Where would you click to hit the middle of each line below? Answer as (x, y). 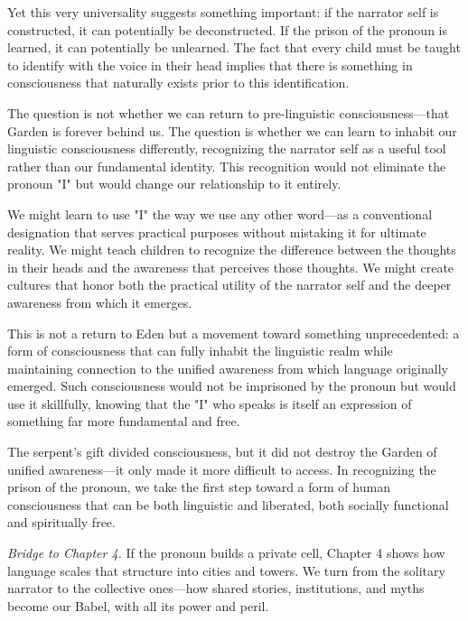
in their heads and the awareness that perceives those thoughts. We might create (231, 267)
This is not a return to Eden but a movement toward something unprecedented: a (234, 333)
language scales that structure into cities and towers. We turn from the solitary (226, 570)
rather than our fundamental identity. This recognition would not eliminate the (227, 166)
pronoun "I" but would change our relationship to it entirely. (174, 184)
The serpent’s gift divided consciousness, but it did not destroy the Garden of (222, 452)
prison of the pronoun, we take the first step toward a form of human (199, 487)
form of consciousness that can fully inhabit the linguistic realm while (200, 351)
